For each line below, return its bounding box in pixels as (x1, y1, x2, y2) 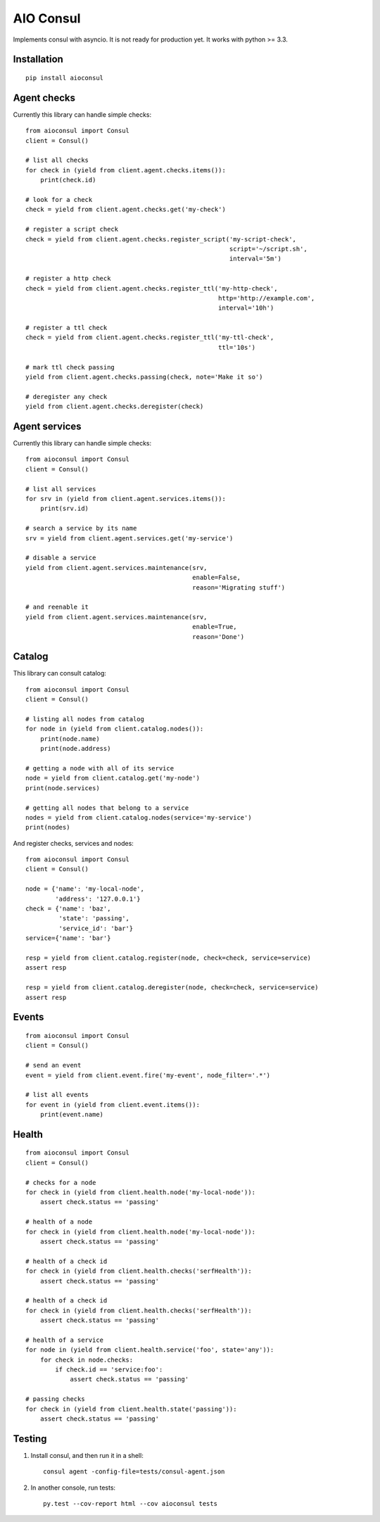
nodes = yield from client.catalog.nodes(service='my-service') (25, 813, 253, 821)
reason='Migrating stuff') (192, 583, 286, 591)
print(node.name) (39, 735, 100, 742)
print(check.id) (39, 176, 96, 184)
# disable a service (25, 554, 96, 562)
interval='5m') (229, 255, 281, 263)
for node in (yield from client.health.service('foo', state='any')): (25, 1346, 274, 1354)
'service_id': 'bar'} (58, 924, 134, 932)
